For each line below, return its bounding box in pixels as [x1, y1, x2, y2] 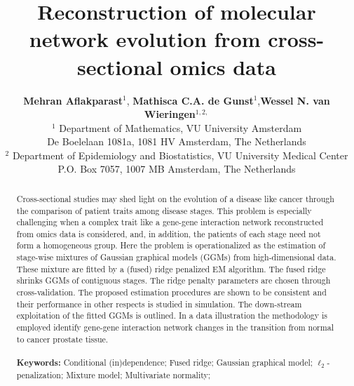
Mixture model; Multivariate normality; [66, 368, 211, 380]
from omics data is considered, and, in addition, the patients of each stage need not [16, 227, 321, 239]
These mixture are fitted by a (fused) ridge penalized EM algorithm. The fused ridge [16, 262, 326, 274]
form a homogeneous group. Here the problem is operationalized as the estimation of [16, 239, 326, 251]
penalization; [16, 368, 64, 380]
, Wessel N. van [257, 93, 330, 107]
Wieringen [144, 107, 196, 121]
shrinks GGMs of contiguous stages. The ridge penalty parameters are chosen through [16, 274, 331, 286]
